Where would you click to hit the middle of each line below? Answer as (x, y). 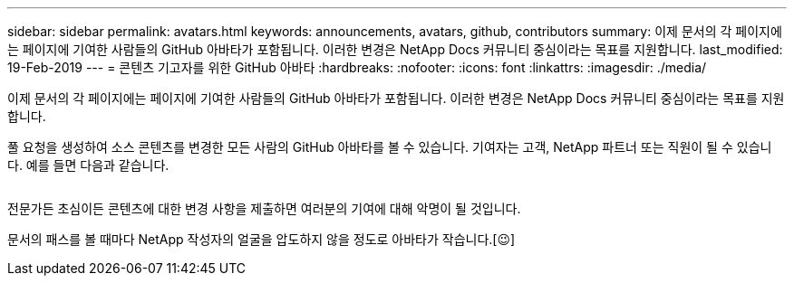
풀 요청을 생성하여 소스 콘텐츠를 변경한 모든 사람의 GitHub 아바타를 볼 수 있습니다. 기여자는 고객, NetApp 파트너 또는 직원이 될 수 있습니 (390, 147)
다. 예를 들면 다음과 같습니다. (88, 165)
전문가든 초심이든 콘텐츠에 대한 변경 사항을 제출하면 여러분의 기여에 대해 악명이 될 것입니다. (264, 208)
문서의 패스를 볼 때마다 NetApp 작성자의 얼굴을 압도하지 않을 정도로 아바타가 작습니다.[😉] (261, 239)
